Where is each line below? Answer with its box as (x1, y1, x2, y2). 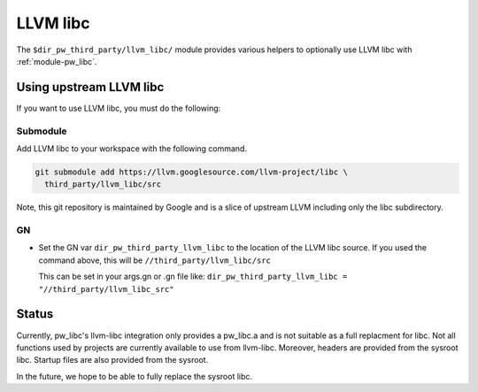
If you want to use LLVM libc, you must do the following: (16, 103, 221, 113)
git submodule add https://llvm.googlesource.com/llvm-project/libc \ (35, 166, 349, 177)
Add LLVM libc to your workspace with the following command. (16, 142, 248, 154)
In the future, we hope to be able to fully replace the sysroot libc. (16, 371, 252, 381)
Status (16, 306, 54, 322)
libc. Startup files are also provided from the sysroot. (16, 355, 209, 365)
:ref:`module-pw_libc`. (16, 56, 97, 66)
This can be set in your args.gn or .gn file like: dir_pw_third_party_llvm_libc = (38, 271, 348, 282)
